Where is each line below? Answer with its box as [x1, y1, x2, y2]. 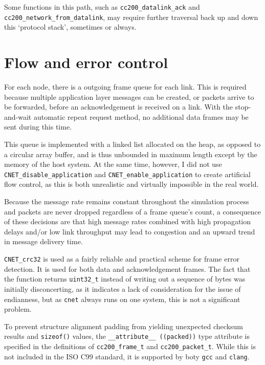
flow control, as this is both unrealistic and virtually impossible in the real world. [4, 179, 259, 189]
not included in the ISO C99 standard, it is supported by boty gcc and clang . [4, 351, 250, 361]
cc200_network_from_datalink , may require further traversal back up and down [4, 11, 258, 22]
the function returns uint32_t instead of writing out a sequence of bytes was [4, 273, 246, 284]
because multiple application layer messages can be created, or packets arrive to [4, 91, 254, 102]
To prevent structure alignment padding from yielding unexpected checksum [4, 320, 243, 331]
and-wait [4, 111, 32, 122]
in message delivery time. [4, 236, 83, 247]
